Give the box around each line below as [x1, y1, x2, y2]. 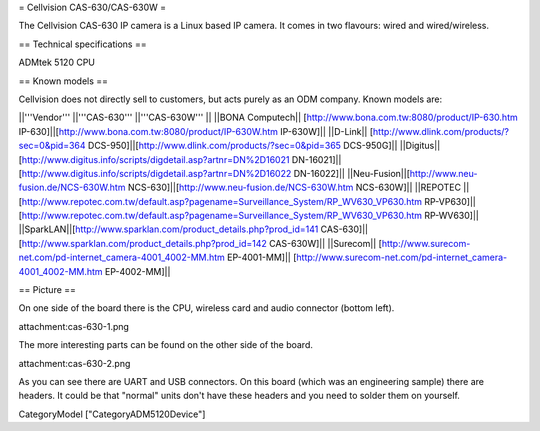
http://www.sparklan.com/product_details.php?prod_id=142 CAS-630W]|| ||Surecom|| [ [21, 237, 382, 249]
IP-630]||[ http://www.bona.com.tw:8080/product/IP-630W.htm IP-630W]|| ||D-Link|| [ [18, 125, 374, 137]
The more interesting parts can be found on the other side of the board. [18, 339, 314, 351]
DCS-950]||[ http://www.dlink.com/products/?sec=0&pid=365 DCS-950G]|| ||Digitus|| [87, 140, 441, 152]
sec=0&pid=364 [18, 140, 86, 152]
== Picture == [18, 284, 77, 296]
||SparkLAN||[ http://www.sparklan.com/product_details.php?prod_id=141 [18, 223, 319, 235]
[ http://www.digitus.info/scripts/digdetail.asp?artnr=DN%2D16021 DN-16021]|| [18, 153, 342, 165]
